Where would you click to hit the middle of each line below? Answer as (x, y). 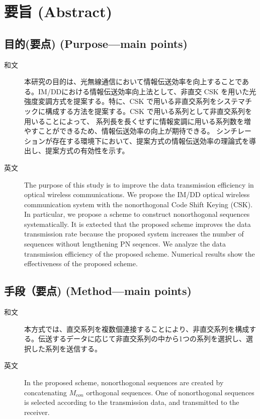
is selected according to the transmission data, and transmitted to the (132, 402)
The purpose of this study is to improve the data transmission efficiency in (139, 184)
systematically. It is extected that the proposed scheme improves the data (138, 224)
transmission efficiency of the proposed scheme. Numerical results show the (140, 253)
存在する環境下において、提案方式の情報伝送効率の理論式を (150, 140)
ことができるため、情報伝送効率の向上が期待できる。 (126, 131)
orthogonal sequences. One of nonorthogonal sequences (170, 392)
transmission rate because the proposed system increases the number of (134, 234)
